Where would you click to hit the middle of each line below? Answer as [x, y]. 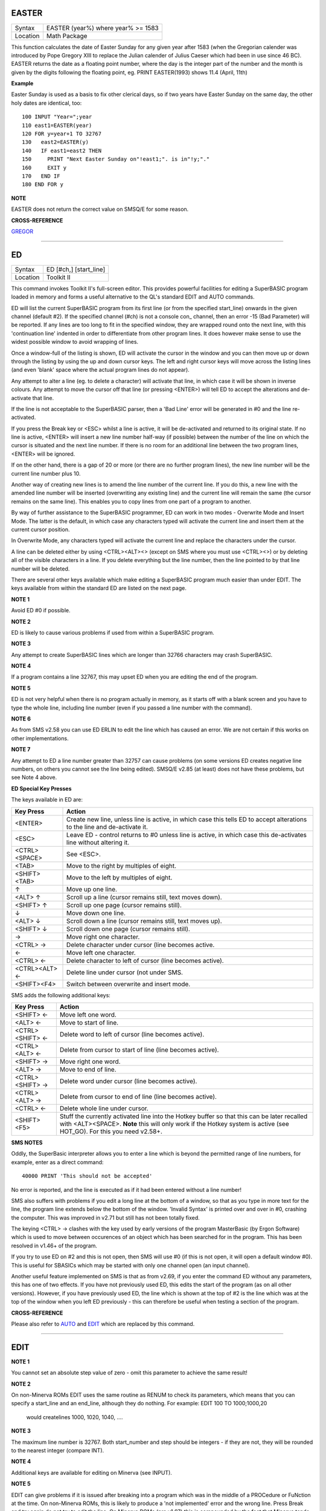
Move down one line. [96, 913]
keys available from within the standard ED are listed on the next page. [99, 588]
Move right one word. [90, 1061]
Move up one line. [92, 889]
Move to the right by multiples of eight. [122, 866]
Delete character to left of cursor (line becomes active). [145, 960]
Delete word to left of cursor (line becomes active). [132, 1034]
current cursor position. [40, 529]
